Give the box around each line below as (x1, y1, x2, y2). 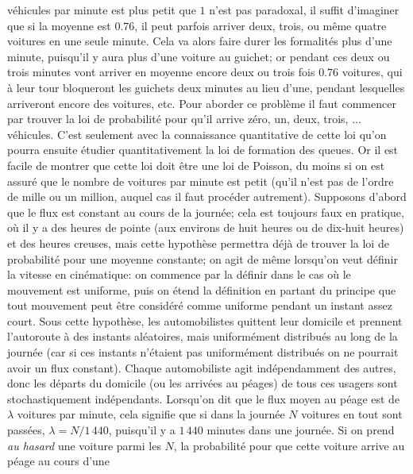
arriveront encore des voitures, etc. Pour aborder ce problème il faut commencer (7, 94, 396, 111)
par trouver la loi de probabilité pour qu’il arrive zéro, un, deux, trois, (7, 110, 349, 127)
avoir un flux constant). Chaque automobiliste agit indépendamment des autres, (7, 359, 396, 376)
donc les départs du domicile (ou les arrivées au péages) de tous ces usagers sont (7, 375, 398, 391)
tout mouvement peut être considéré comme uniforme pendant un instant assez (7, 297, 392, 314)
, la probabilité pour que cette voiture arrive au (173, 437, 405, 453)
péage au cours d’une (7, 453, 110, 469)
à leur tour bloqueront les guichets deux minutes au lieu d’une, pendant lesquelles (7, 79, 405, 95)
